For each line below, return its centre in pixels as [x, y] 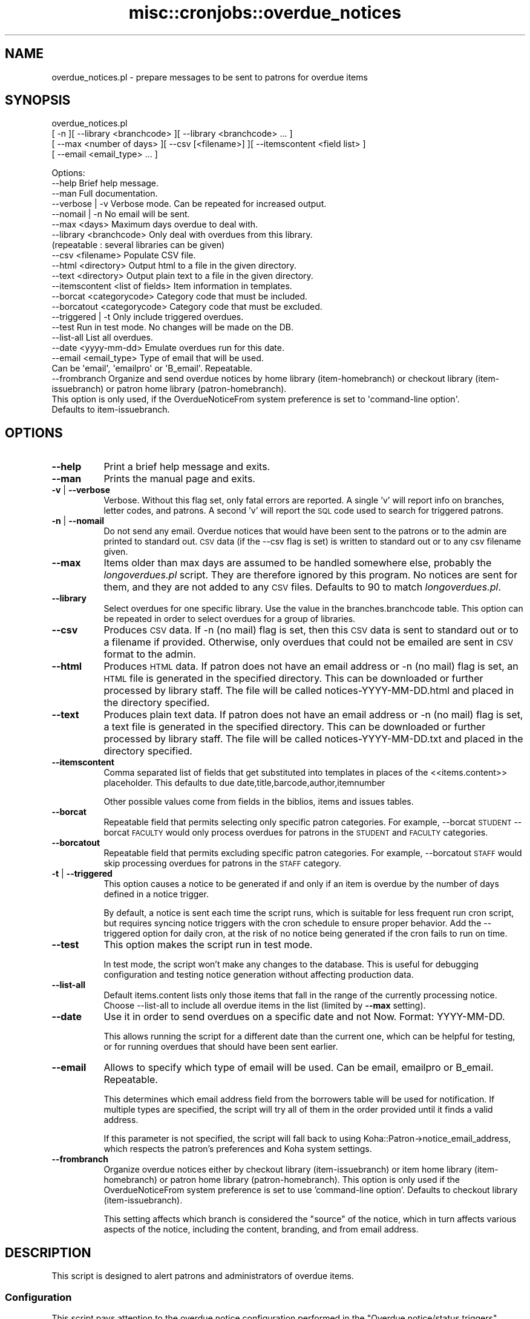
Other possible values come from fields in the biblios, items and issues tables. [259, 802]
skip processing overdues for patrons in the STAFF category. [222, 863]
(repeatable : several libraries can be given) [138, 245]
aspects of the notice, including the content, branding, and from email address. [261, 1229]
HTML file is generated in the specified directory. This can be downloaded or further [293, 679]
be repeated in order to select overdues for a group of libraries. [230, 619]
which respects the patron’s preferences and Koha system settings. [238, 1149]
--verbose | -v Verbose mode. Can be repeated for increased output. [189, 204]
